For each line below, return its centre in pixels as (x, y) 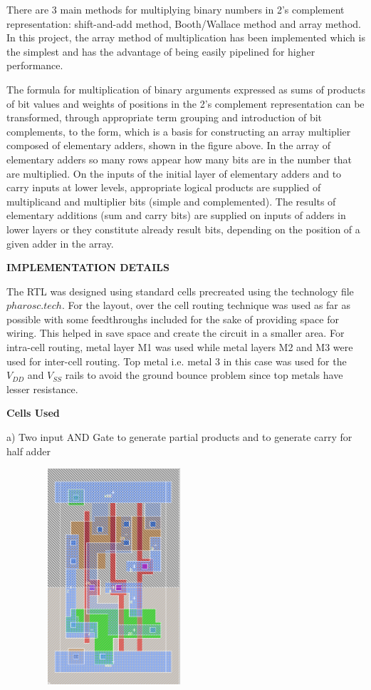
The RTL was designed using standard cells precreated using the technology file (180, 291)
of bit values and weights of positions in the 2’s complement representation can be (185, 103)
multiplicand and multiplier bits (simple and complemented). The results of (171, 201)
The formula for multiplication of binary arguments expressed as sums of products (186, 89)
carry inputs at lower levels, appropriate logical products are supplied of (164, 187)
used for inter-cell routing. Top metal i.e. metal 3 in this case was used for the (177, 361)
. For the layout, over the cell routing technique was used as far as (206, 305)
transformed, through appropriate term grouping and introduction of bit (164, 117)
